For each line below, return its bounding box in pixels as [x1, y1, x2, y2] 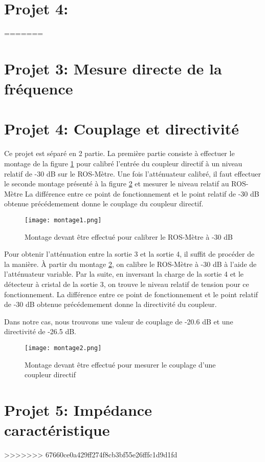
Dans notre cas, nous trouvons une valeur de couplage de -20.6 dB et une [4, 316, 233, 326]
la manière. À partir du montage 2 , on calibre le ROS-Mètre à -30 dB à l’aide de [4, 258, 257, 269]
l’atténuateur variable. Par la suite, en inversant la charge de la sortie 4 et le [4, 268, 244, 279]
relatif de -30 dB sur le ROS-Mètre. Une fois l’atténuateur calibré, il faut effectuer [4, 168, 261, 179]
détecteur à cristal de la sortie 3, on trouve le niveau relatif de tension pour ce [4, 279, 249, 289]
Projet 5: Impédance [4, 399, 152, 420]
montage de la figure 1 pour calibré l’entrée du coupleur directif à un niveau [4, 158, 242, 168]
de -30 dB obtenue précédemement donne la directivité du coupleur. [4, 299, 217, 310]
